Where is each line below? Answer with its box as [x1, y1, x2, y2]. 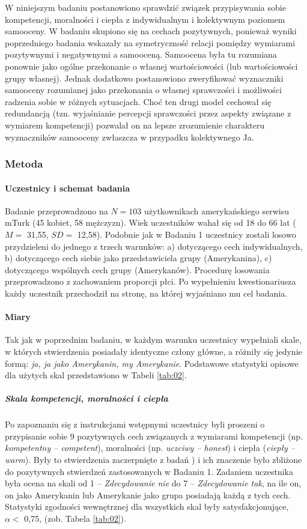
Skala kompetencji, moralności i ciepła [5, 392, 168, 405]
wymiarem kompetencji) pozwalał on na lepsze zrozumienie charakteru [5, 118, 265, 131]
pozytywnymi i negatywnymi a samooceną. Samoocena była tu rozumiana [5, 48, 277, 61]
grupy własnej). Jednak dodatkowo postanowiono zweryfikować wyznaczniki [5, 71, 284, 84]
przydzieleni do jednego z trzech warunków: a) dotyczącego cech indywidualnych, [5, 240, 303, 252]
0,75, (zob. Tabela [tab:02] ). [24, 512, 126, 524]
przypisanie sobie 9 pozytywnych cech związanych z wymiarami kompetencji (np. [5, 429, 303, 442]
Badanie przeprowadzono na [5, 204, 108, 217]
